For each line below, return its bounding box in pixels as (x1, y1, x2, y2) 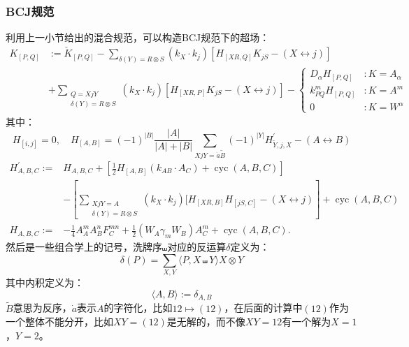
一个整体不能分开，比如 (6, 314, 113, 329)
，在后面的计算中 (224, 300, 303, 315)
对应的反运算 (167, 239, 227, 254)
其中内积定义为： (6, 275, 84, 290)
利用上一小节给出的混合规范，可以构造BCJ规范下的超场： (6, 30, 270, 45)
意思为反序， (13, 300, 72, 315)
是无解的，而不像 (166, 314, 245, 329)
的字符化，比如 (103, 300, 173, 315)
